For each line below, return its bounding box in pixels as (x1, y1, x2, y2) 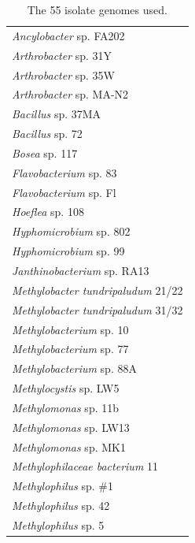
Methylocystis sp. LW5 (12, 380, 120, 396)
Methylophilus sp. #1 (12, 478, 113, 494)
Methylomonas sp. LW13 (12, 418, 130, 435)
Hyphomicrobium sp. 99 (12, 243, 125, 259)
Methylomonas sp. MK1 (12, 438, 126, 455)
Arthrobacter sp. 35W (12, 66, 115, 83)
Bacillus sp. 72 (12, 125, 83, 142)
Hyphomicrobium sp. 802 (12, 223, 131, 240)
